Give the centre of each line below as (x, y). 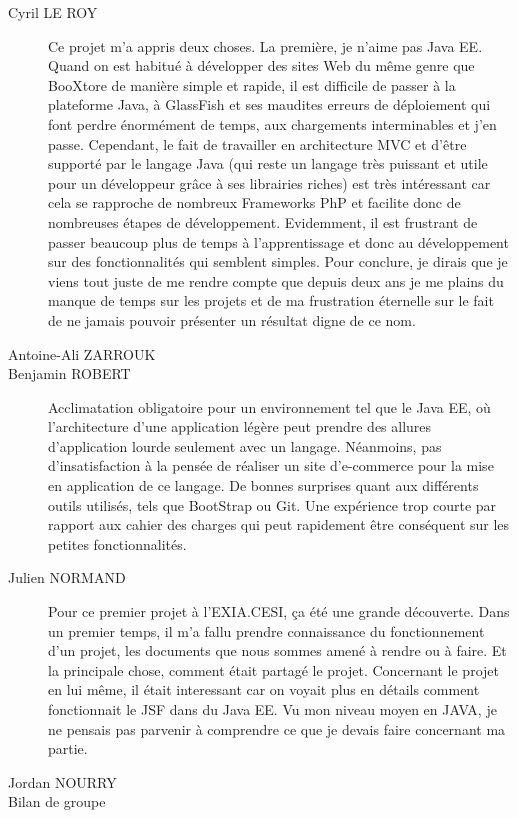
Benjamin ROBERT (69, 373)
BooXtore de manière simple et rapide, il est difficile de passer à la (252, 84)
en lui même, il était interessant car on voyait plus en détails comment (264, 689)
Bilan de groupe (57, 801)
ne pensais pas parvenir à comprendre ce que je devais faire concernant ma (277, 728)
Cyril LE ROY (53, 12)
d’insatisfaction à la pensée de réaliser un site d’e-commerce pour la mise (271, 465)
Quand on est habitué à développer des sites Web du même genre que (261, 65)
